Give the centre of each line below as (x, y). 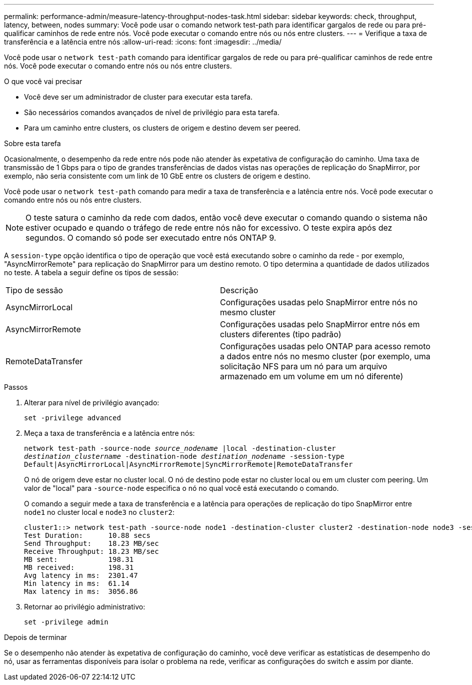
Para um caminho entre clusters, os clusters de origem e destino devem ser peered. (162, 128)
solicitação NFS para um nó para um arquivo (304, 366)
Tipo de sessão (34, 290)
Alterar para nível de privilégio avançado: (92, 403)
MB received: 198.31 (79, 567)
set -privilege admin (66, 622)
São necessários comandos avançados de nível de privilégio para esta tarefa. (152, 112)
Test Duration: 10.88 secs (87, 535)
